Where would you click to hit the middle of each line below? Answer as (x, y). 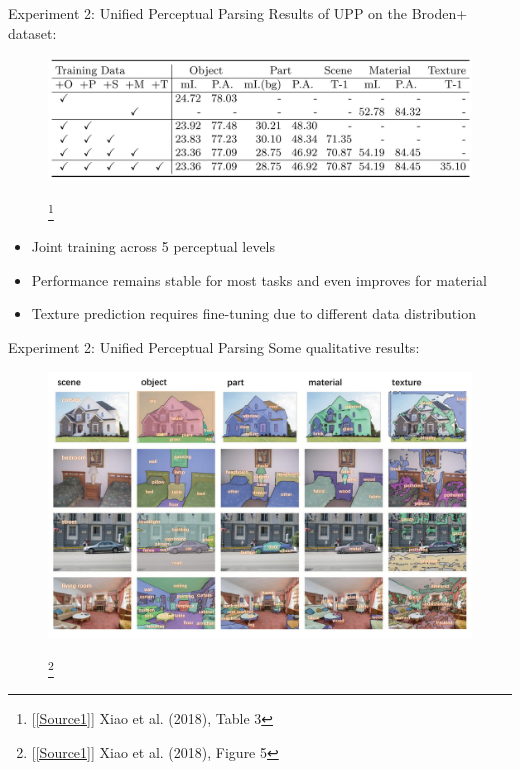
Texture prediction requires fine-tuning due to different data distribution (253, 313)
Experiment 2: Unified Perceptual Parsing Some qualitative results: (214, 347)
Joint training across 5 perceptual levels (153, 246)
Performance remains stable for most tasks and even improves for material (259, 279)
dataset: (32, 32)
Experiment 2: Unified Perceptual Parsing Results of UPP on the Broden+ (238, 13)
